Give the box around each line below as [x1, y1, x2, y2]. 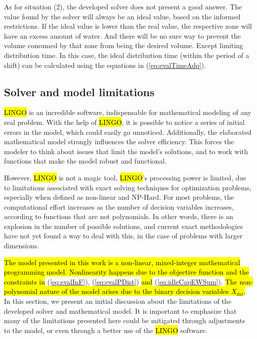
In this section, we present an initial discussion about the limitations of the [4, 296, 231, 306]
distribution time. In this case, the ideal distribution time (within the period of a [4, 50, 249, 60]
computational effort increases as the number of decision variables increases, [4, 201, 234, 212]
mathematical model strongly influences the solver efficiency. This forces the [4, 136, 234, 147]
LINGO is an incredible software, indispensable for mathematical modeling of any [4, 107, 252, 117]
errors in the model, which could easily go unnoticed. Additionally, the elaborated [4, 126, 252, 137]
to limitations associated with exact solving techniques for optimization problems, [4, 182, 252, 192]
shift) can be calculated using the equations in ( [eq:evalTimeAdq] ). [4, 59, 206, 70]
